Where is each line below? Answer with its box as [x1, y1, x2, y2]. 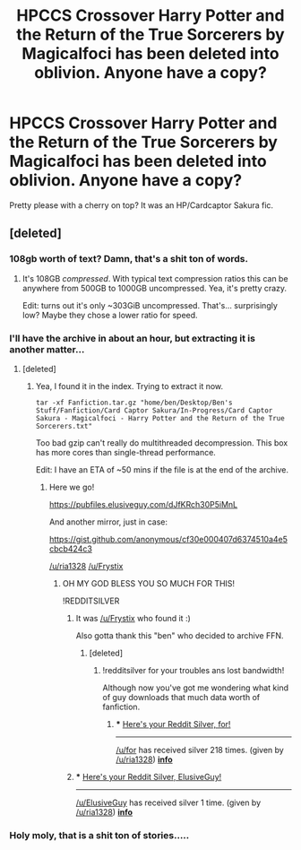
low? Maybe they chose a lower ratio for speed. [21, 309, 199, 320]
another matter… [9, 343, 85, 355]
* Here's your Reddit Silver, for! [116, 718, 231, 729]
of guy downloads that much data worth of [102, 691, 261, 702]
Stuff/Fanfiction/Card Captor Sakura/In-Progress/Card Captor [35, 405, 273, 415]
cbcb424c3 [48, 543, 92, 554]
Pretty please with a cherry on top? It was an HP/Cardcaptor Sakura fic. [9, 199, 274, 211]
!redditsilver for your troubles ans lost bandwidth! [102, 664, 285, 675]
